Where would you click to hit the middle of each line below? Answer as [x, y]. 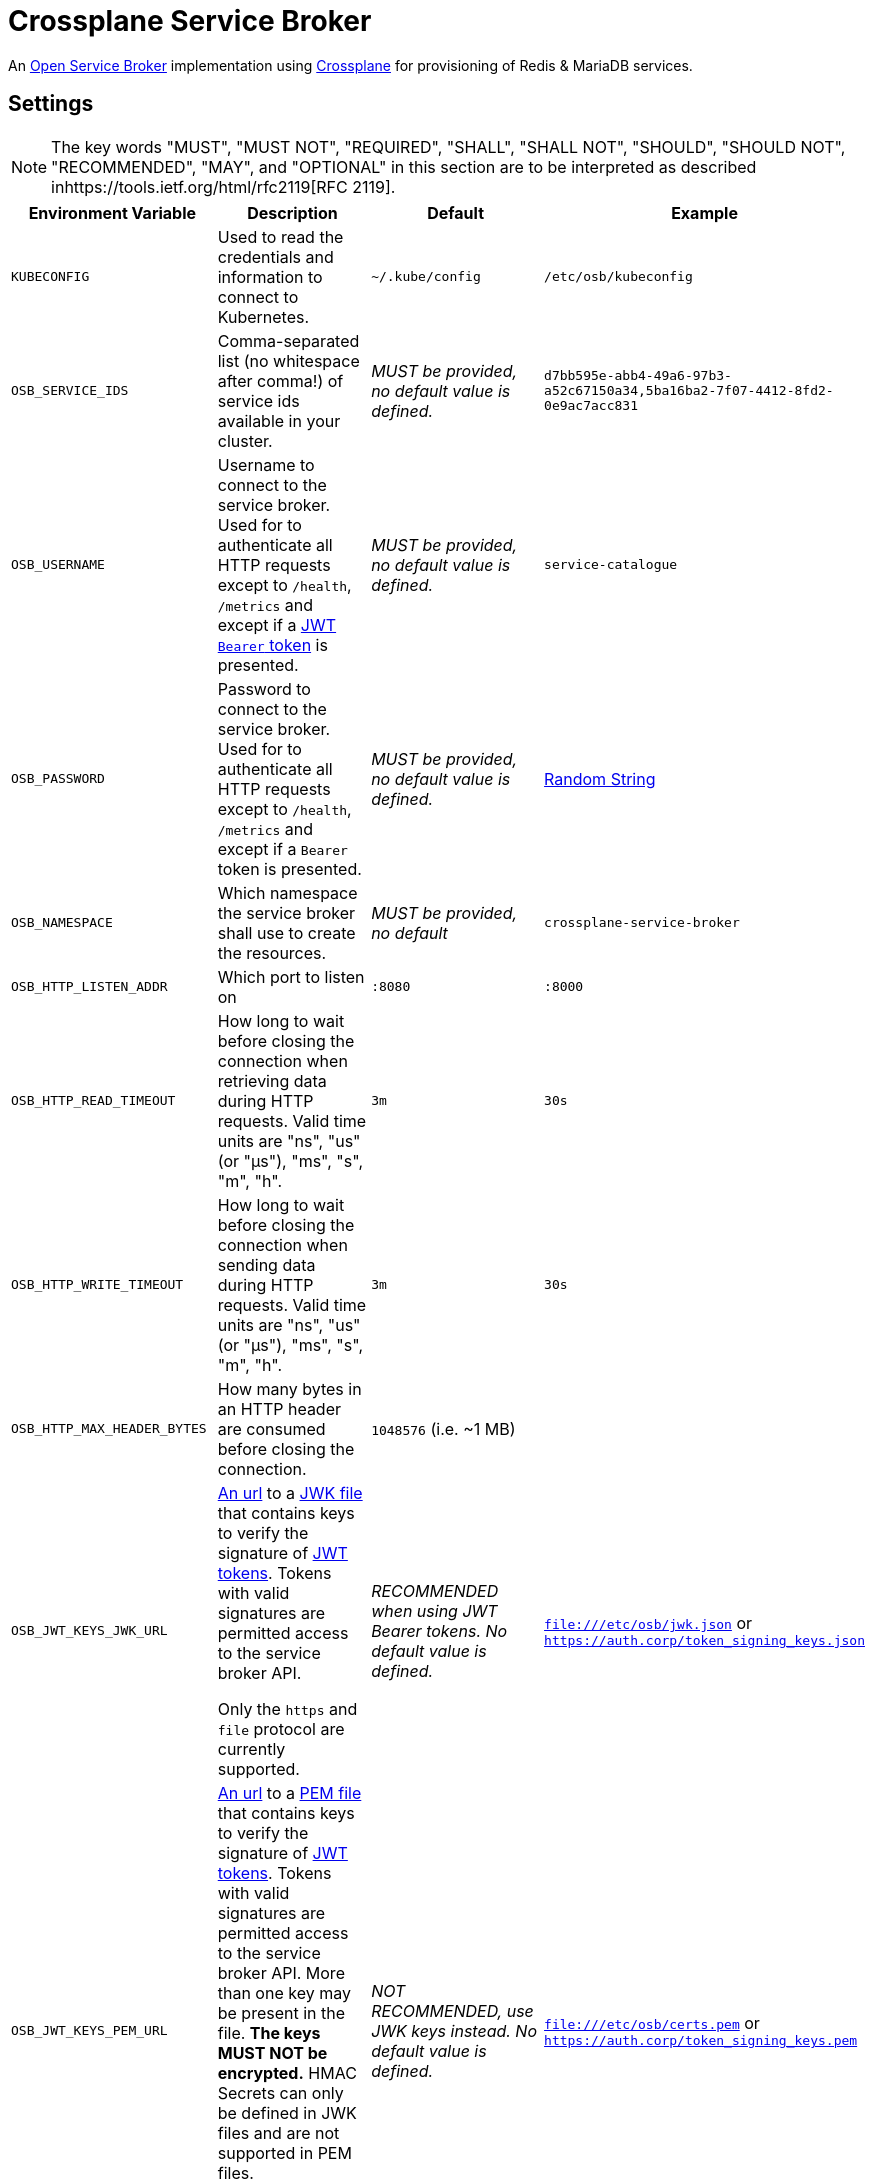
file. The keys [269, 2032]
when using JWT [434, 1610]
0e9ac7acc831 [591, 406]
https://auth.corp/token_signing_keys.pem [701, 2041]
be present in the [281, 2012]
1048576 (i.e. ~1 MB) [443, 1428]
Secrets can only [280, 2092]
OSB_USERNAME [58, 565]
